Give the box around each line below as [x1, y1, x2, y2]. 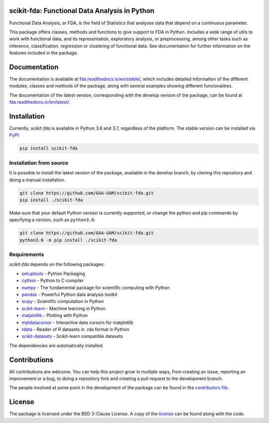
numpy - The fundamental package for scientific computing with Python [21, 284, 170, 290]
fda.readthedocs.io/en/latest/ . [9, 99, 71, 105]
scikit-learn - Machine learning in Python [21, 305, 106, 311]
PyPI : [9, 132, 20, 138]
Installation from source [9, 159, 69, 166]
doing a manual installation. [9, 177, 66, 183]
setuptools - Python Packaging [21, 271, 85, 277]
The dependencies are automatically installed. [9, 342, 104, 348]
